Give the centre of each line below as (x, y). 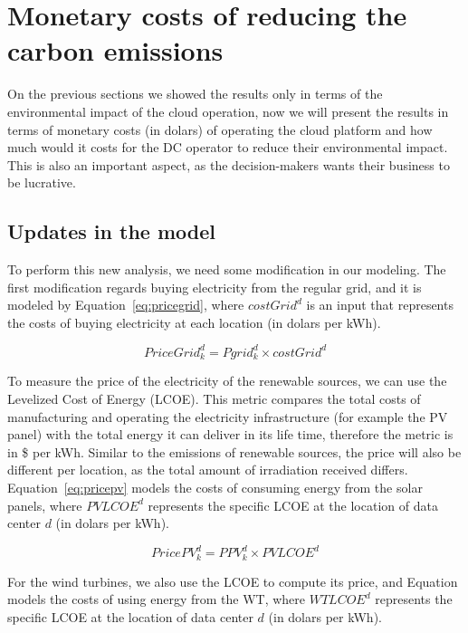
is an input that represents (380, 305)
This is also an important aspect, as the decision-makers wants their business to (229, 164)
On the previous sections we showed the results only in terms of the (195, 94)
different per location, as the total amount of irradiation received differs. (208, 470)
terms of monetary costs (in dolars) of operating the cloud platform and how (220, 129)
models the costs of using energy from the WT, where (156, 599)
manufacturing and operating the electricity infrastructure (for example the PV (228, 416)
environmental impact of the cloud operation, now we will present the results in (228, 111)
